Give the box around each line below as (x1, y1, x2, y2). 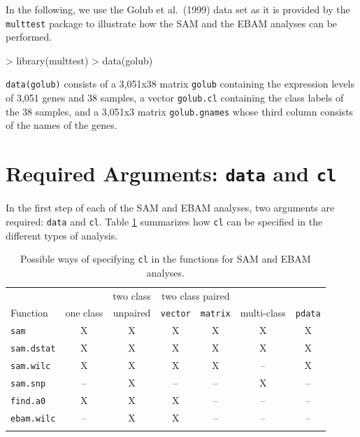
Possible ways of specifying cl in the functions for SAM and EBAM (20, 251, 311, 266)
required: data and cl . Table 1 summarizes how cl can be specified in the (6, 214, 323, 228)
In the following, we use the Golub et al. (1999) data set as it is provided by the (6, 2, 350, 16)
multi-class (240, 305, 286, 320)
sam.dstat (10, 344, 56, 354)
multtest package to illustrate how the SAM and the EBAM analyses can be (6, 15, 338, 30)
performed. (6, 29, 52, 44)
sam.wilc (10, 361, 51, 372)
